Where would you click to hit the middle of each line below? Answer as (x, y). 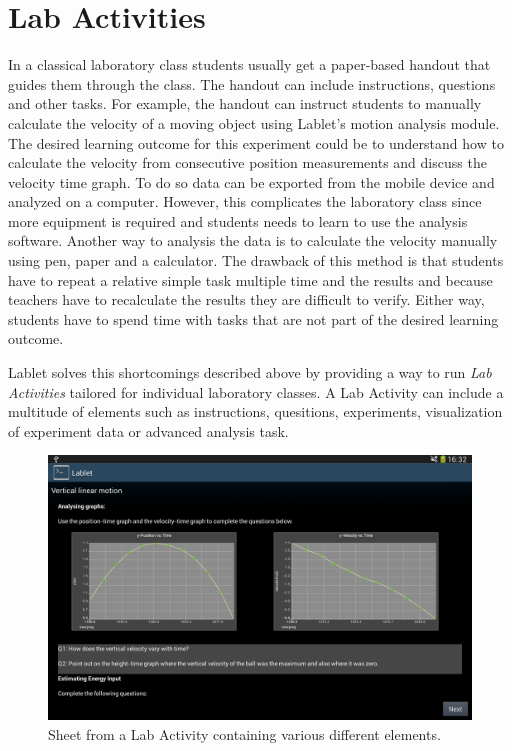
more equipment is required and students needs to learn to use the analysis (238, 220)
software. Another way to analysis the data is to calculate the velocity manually (253, 240)
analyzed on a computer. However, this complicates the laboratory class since (245, 201)
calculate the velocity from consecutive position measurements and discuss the (247, 162)
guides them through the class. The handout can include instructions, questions (252, 83)
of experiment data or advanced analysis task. (148, 430)
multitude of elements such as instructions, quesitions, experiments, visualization (255, 411)
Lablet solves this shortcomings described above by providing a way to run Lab (250, 372)
